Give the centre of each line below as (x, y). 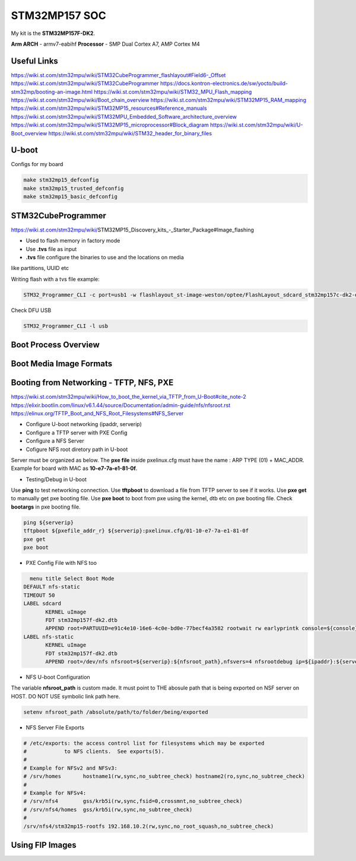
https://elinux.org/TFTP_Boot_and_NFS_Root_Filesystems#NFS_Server (97, 413)
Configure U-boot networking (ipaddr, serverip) (84, 424)
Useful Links (35, 61)
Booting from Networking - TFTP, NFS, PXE (92, 383)
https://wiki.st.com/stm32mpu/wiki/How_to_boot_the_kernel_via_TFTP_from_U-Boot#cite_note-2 (128, 397)
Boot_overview (29, 133)
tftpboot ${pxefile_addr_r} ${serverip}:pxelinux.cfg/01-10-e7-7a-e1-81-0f (136, 531)
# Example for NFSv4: (55, 793)
